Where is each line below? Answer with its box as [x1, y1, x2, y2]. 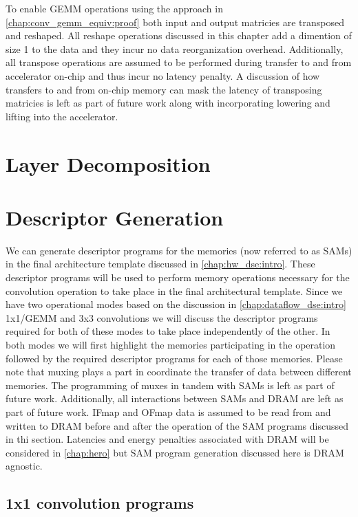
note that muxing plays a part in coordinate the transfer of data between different [6, 364, 352, 379]
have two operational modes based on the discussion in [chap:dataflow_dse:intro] [6, 297, 346, 311]
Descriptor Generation [6, 203, 224, 231]
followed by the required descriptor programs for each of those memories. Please [6, 351, 343, 365]
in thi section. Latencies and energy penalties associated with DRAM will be [6, 432, 329, 446]
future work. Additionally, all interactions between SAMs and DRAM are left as [6, 391, 344, 406]
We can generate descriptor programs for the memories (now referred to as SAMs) [6, 243, 352, 257]
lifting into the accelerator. [6, 109, 118, 123]
